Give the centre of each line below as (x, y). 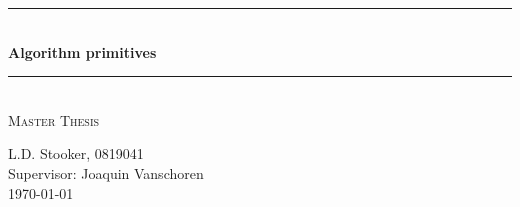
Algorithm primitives (82, 51)
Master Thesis (54, 119)
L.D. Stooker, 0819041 (76, 153)
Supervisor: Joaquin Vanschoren (106, 172)
